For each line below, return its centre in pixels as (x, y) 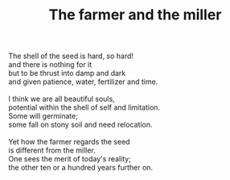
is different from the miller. (52, 150)
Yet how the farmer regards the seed (69, 142)
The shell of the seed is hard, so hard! (71, 56)
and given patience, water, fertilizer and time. (83, 82)
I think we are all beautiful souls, (62, 99)
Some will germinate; (43, 116)
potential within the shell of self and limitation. (84, 107)
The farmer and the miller (135, 15)
